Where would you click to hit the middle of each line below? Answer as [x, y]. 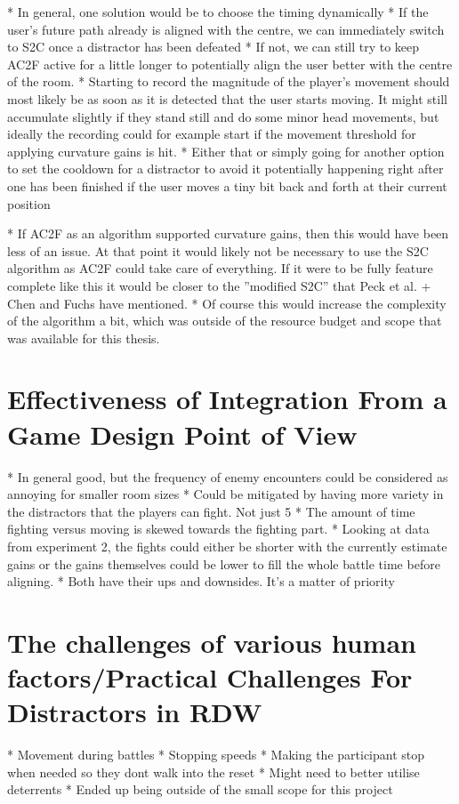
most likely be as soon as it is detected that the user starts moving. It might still [227, 98]
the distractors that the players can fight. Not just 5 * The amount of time [211, 511]
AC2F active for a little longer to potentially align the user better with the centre [230, 64]
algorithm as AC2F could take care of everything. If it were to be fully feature [220, 268]
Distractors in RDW [135, 712]
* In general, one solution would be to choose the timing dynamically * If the [218, 12]
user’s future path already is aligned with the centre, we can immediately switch [226, 29]
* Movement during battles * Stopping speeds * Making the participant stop [216, 755]
